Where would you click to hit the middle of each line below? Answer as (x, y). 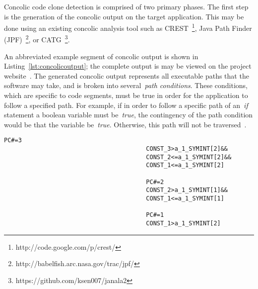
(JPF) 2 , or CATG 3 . (37, 39)
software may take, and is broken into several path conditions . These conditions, (126, 85)
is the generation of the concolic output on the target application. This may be (124, 16)
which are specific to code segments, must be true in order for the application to (126, 95)
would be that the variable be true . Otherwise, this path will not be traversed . (125, 124)
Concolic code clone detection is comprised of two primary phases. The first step (126, 6)
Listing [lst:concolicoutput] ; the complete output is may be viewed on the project (128, 66)
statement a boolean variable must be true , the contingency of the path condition (129, 115)
